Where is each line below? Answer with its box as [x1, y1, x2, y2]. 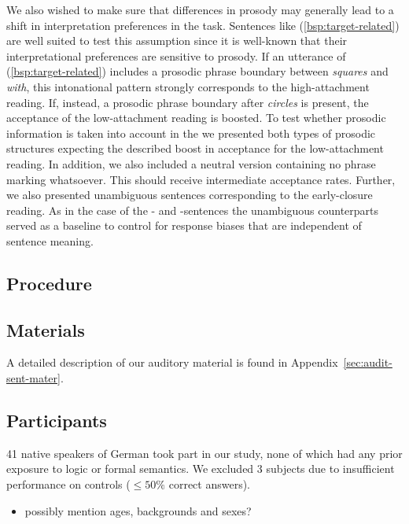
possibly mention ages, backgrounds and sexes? [24, 502, 252, 518]
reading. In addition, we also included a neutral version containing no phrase [6, 155, 376, 172]
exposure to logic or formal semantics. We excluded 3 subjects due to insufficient [6, 460, 395, 477]
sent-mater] [6, 370, 61, 386]
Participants [6, 408, 107, 433]
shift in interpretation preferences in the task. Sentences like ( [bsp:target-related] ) [6, 17, 400, 33]
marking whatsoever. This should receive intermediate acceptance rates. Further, [6, 171, 396, 187]
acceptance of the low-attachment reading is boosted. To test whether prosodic [6, 109, 386, 126]
